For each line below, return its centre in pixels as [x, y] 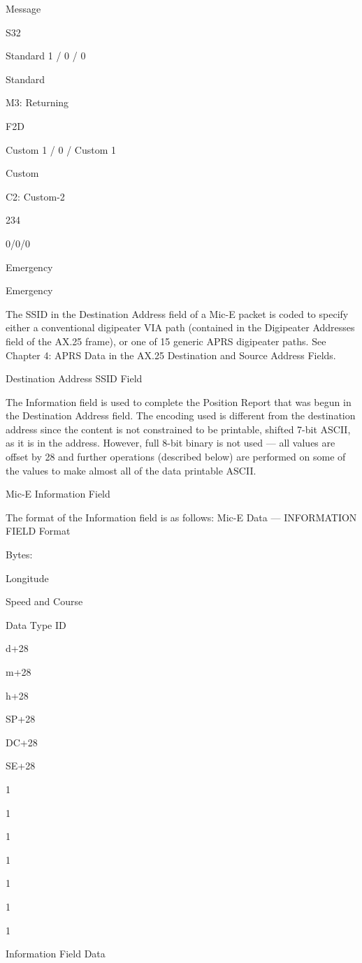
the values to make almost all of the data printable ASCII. [131, 470]
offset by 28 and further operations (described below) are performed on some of [176, 457]
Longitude [27, 578]
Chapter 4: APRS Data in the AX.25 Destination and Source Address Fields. [171, 355]
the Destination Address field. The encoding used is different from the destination [181, 415]
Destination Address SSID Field [74, 378]
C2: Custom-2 [35, 196]
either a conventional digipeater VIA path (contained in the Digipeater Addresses [180, 327]
